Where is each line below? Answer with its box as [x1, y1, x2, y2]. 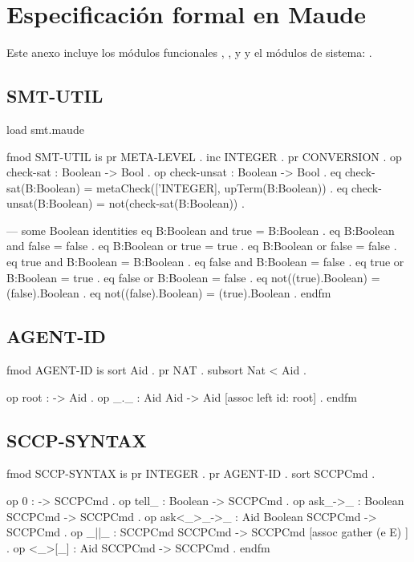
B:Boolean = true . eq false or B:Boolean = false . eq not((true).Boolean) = [6, 269, 380, 285]
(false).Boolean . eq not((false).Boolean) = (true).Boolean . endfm [6, 285, 331, 301]
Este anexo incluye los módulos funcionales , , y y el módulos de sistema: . [6, 44, 372, 61]
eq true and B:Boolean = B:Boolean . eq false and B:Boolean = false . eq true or [6, 253, 404, 270]
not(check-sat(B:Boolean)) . [108, 195, 245, 212]
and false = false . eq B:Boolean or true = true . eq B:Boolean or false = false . [6, 237, 397, 254]
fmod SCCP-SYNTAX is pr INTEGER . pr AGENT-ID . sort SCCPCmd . [6, 465, 375, 482]
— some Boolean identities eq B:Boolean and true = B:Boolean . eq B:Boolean [6, 221, 395, 238]
